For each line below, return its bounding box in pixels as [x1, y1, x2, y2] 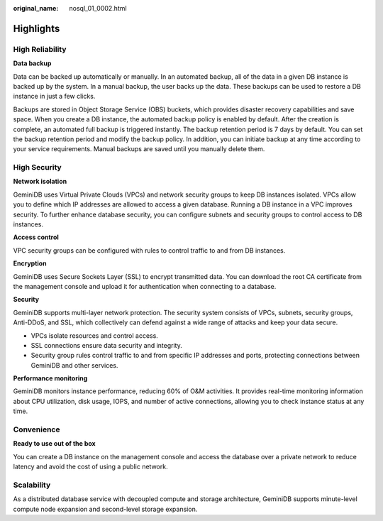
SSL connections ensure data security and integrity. [30, 341, 182, 349]
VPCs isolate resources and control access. [30, 331, 159, 340]
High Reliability [13, 44, 67, 54]
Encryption [13, 259, 47, 268]
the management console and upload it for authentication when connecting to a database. [13, 282, 277, 290]
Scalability [13, 480, 51, 490]
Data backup [13, 59, 52, 67]
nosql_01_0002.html [69, 4, 127, 12]
